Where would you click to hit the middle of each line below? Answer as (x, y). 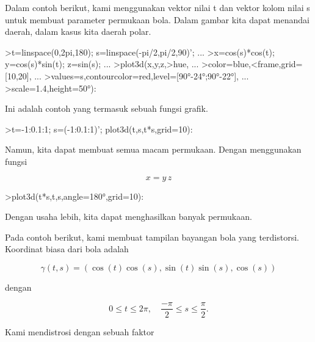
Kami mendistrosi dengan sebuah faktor (80, 331)
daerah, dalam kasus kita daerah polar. (78, 31)
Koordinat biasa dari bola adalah (67, 249)
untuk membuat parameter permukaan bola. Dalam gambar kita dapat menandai (157, 19)
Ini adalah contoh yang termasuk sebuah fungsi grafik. (107, 108)
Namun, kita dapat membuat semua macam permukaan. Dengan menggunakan (153, 149)
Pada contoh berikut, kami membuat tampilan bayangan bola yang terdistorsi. (152, 237)
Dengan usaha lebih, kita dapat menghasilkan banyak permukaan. (129, 216)
